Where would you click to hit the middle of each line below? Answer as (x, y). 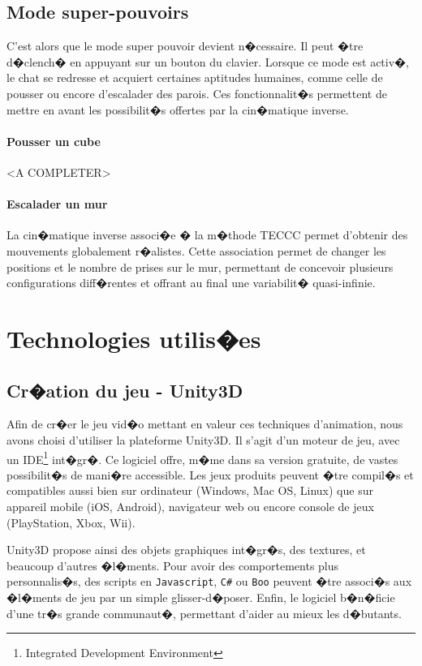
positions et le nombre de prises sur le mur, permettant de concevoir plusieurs (200, 266)
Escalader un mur (57, 204)
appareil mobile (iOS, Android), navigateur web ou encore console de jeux (190, 506)
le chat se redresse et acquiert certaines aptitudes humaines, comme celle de (195, 77)
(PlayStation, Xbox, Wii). (71, 522)
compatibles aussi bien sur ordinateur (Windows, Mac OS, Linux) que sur (190, 490)
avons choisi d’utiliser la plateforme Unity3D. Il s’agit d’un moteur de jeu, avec (203, 439)
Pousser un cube (54, 141)
